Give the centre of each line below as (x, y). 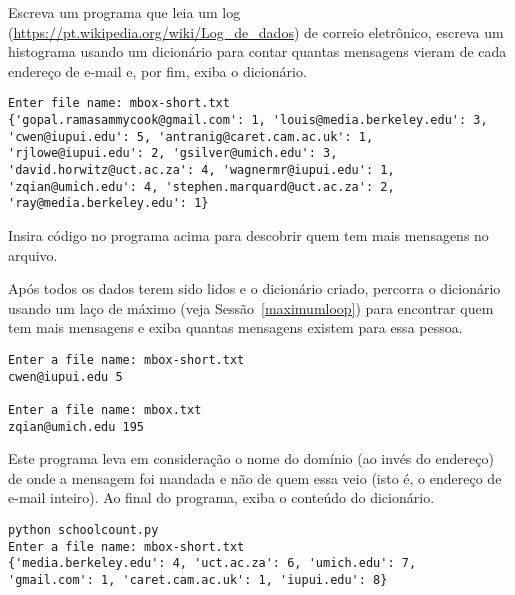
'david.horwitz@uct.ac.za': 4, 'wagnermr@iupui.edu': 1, (201, 170)
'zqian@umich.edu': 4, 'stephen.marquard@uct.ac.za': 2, (201, 186)
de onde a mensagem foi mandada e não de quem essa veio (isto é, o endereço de (255, 477)
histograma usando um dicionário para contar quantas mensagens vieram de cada (257, 51)
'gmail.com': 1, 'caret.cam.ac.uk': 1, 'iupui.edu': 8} (198, 579)
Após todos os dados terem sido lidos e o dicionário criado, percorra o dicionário (254, 288)
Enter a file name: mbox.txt (105, 409)
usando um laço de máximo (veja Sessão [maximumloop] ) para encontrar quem (251, 307)
